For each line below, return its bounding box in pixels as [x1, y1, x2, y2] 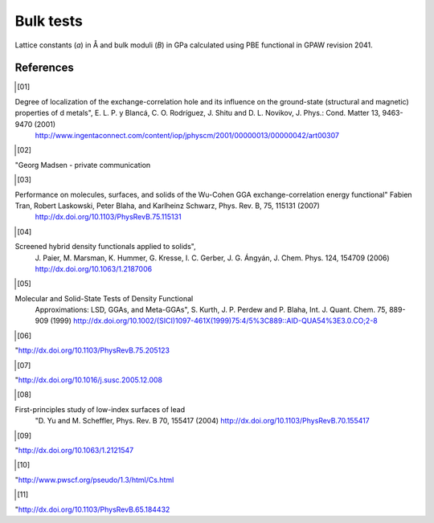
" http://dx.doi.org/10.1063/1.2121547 [14, 446, 134, 455]
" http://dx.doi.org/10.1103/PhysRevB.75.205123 [14, 345, 170, 355]
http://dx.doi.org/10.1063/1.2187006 [35, 264, 153, 273]
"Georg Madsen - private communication [14, 160, 151, 170]
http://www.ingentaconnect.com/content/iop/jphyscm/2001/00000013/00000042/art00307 [35, 131, 339, 141]
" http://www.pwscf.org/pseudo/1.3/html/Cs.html [14, 475, 174, 484]
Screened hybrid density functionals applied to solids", [14, 242, 196, 251]
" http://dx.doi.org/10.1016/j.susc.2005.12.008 [14, 375, 163, 385]
